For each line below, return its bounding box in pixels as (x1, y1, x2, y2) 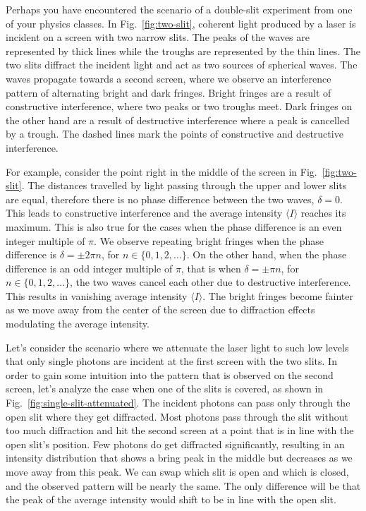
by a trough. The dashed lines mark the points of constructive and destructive (6, 126, 343, 141)
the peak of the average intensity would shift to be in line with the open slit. (6, 492, 336, 507)
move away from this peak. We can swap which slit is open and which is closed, (6, 464, 349, 479)
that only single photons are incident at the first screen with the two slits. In (6, 354, 337, 368)
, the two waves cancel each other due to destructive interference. (69, 275, 351, 289)
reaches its (300, 205, 346, 220)
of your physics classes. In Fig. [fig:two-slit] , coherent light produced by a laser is (6, 16, 356, 30)
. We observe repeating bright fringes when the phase (94, 233, 324, 248)
